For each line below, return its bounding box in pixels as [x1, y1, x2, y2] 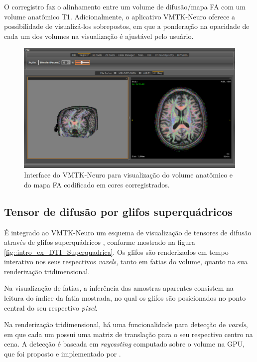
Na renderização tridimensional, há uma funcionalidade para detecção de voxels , [4, 319, 248, 330]
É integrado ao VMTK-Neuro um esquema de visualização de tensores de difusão [4, 227, 252, 237]
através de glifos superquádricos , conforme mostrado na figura [4, 237, 195, 247]
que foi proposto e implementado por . [4, 349, 121, 359]
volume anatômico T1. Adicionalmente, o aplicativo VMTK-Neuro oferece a [4, 11, 235, 21]
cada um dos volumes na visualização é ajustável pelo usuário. [4, 30, 194, 41]
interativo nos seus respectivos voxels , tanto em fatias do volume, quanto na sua [4, 256, 248, 267]
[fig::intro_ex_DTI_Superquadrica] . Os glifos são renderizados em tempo [4, 246, 229, 257]
